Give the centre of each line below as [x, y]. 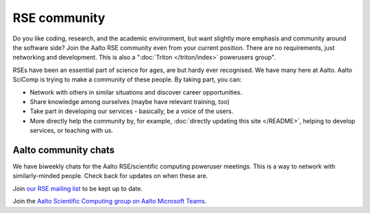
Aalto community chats [64, 150]
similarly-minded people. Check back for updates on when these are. [110, 176]
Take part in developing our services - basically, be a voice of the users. [132, 111]
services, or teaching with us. [71, 131]
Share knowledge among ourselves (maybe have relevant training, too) [129, 101]
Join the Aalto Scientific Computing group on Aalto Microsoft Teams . [110, 201]
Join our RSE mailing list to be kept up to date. [78, 188]
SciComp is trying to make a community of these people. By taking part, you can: [127, 79]
